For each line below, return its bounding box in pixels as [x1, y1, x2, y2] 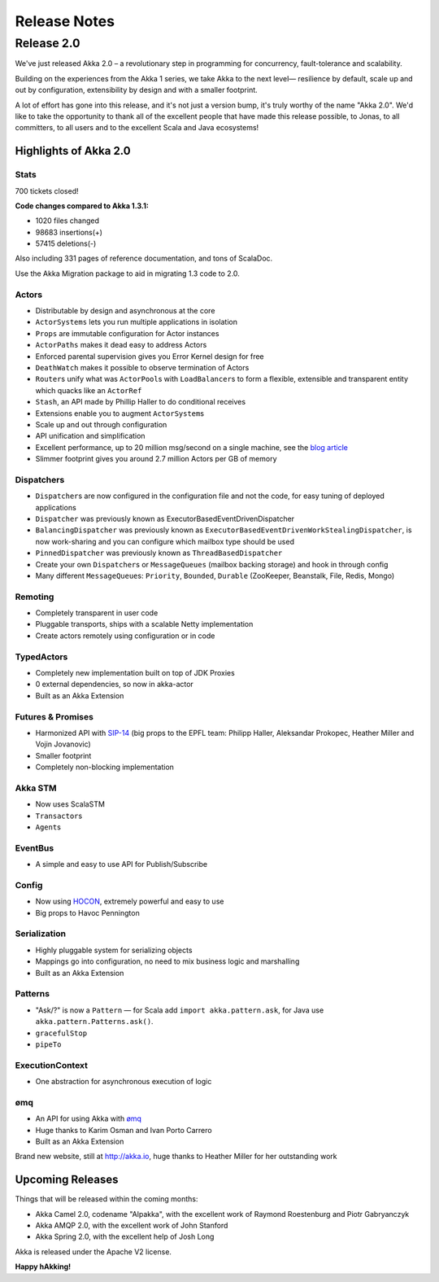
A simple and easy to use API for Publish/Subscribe [35, 860, 207, 869]
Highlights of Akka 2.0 [15, 144, 131, 158]
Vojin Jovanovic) [35, 739, 91, 749]
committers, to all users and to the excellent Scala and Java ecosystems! [15, 123, 259, 133]
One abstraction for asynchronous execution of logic [35, 1077, 212, 1087]
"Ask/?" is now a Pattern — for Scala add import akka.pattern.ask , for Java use [35, 1005, 324, 1015]
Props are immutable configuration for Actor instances [35, 328, 219, 338]
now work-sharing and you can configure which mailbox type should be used [35, 536, 294, 546]
